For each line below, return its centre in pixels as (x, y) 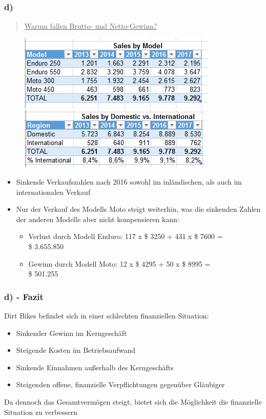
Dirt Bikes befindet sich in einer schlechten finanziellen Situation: (107, 315)
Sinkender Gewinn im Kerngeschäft (71, 333)
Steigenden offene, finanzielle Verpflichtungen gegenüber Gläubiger (120, 384)
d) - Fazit (24, 296)
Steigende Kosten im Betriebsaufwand (76, 350)
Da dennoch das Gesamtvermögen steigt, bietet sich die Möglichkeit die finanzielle (133, 401)
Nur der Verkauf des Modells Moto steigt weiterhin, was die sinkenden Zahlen (138, 209)
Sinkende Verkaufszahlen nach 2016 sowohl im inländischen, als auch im (129, 182)
